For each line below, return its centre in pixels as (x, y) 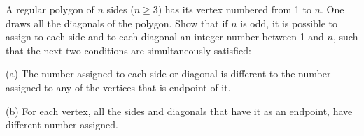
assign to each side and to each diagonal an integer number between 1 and (165, 37)
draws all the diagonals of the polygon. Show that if (117, 23)
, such (345, 37)
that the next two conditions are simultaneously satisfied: (128, 50)
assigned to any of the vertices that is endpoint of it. (118, 87)
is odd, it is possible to (289, 23)
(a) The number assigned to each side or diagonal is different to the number (168, 74)
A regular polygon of (50, 9)
